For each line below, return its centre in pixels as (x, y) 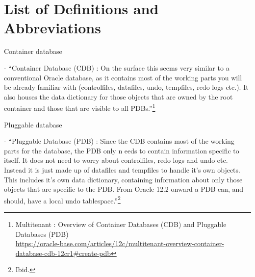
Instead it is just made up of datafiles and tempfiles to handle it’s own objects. (122, 169)
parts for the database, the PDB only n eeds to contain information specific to (122, 150)
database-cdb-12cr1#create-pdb (63, 253)
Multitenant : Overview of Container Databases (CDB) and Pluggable (121, 224)
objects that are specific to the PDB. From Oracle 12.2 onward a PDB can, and (124, 189)
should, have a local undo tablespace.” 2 (62, 200)
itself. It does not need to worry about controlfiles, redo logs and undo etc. (116, 160)
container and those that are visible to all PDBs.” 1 (80, 107)
